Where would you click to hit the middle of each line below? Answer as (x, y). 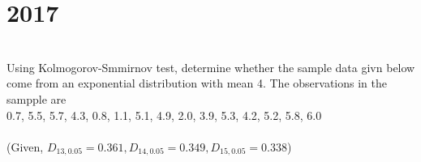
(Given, (25, 146)
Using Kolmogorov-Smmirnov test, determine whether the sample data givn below (211, 67)
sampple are (37, 98)
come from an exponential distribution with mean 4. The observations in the (197, 83)
